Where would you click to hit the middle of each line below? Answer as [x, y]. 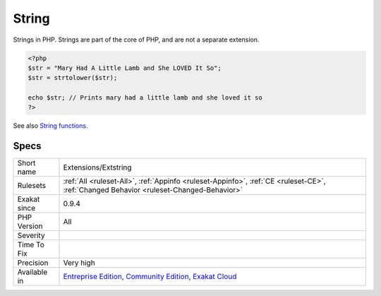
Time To [31, 245]
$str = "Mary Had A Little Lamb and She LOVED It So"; [125, 68]
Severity [31, 235]
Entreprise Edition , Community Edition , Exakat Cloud [150, 277]
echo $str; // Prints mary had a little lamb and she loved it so [145, 98]
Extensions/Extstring [97, 167]
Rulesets [31, 186]
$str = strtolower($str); [73, 78]
